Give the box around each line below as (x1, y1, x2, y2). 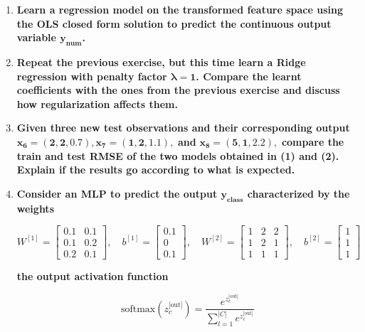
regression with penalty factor (16, 68, 167, 83)
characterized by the (247, 186, 350, 200)
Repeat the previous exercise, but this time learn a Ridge (16, 54, 306, 69)
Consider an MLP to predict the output (16, 186, 218, 200)
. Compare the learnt (196, 68, 302, 83)
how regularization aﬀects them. (16, 96, 178, 111)
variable (16, 30, 56, 45)
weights (16, 200, 54, 215)
